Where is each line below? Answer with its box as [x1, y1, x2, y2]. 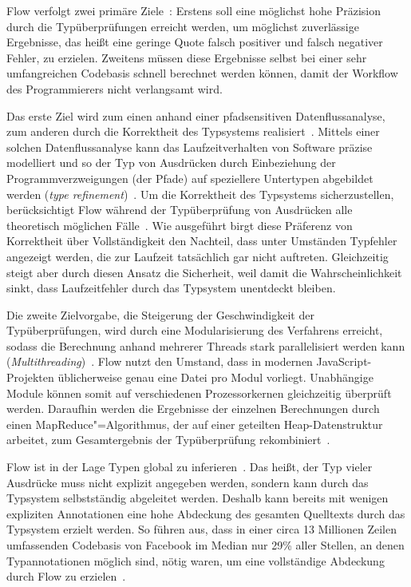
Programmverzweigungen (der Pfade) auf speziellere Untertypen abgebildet [6, 169, 373, 186]
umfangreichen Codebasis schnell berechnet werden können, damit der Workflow [6, 65, 398, 81]
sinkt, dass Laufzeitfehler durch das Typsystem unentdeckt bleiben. [6, 280, 336, 296]
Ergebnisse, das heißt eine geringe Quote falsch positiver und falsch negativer [6, 34, 383, 50]
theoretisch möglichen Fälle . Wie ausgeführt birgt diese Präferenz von [6, 216, 353, 233]
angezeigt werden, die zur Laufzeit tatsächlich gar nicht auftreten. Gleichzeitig [6, 248, 389, 264]
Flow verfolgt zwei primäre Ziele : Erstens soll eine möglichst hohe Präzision [6, 2, 381, 18]
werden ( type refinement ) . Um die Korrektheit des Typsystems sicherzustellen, [6, 185, 394, 202]
